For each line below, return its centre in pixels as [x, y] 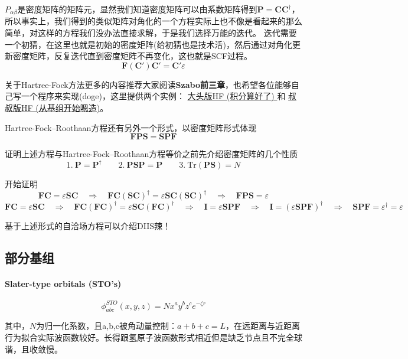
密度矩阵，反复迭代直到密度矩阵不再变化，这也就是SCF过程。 [133, 56]
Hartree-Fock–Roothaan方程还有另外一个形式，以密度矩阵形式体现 [131, 127]
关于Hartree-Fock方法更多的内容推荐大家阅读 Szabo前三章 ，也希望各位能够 [148, 84]
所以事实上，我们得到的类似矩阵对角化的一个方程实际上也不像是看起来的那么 [154, 21]
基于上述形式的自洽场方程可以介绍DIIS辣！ [88, 225]
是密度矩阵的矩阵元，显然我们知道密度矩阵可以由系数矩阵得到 [137, 9]
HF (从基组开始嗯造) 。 [65, 108]
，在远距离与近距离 [262, 326]
